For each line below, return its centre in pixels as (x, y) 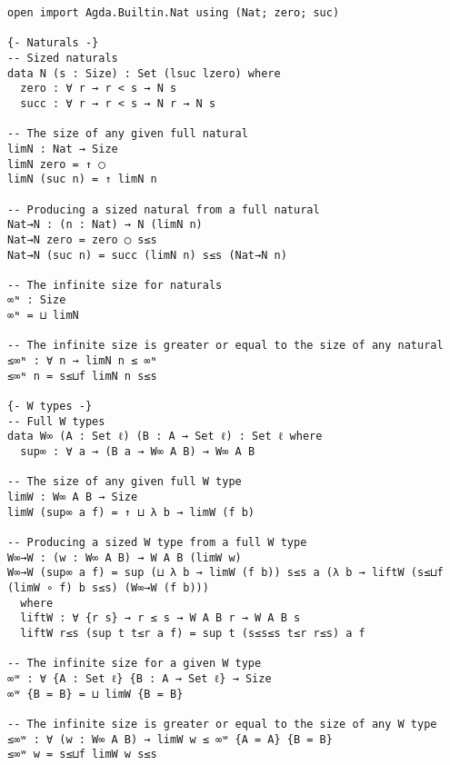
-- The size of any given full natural (128, 134)
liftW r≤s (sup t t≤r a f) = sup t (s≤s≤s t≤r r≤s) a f (193, 633)
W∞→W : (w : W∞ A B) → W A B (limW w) (125, 557)
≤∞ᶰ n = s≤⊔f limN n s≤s (82, 376)
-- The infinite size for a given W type (135, 664)
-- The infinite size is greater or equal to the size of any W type (222, 724)
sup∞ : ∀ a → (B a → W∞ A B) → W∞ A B (138, 452)
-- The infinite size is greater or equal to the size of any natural (225, 346)
